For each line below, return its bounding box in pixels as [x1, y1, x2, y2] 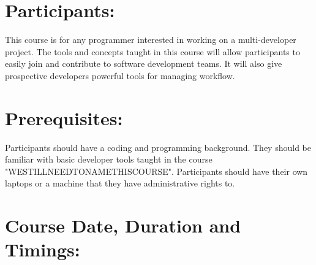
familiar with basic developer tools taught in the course [5, 153, 213, 166]
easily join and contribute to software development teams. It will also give [5, 57, 282, 70]
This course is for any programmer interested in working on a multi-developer [5, 33, 296, 46]
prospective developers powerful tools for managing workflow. [5, 69, 235, 82]
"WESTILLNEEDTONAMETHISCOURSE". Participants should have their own [5, 164, 308, 177]
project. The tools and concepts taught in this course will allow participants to [5, 45, 300, 58]
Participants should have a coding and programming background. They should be [5, 140, 311, 153]
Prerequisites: [5, 105, 123, 130]
